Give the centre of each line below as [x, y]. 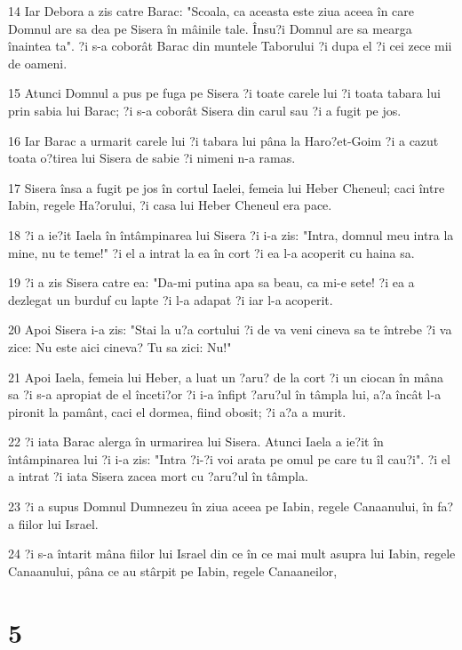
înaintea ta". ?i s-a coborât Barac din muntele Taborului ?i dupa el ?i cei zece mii [230, 46]
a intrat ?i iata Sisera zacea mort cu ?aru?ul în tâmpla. [158, 476]
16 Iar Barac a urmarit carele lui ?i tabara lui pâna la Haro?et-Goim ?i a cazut [223, 140]
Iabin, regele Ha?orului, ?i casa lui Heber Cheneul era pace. [170, 205]
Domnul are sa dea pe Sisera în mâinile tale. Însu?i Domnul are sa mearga [210, 28]
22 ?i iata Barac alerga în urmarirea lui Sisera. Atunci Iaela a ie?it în [196, 441]
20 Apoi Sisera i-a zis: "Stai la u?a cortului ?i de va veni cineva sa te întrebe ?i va [230, 329]
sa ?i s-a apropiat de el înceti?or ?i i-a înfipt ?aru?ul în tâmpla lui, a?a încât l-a [225, 394]
